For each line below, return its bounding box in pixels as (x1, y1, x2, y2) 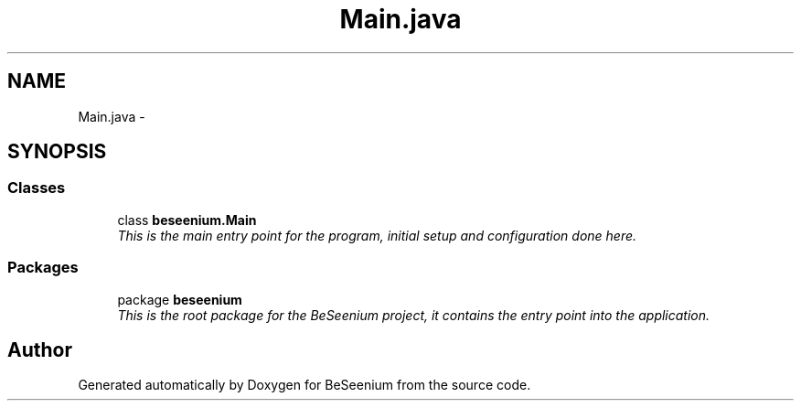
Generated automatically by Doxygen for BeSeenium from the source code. (78, 377, 531, 393)
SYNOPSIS (7, 140, 107, 164)
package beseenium (117, 291, 242, 307)
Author (7, 338, 72, 361)
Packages (7, 258, 79, 277)
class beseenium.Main (117, 211, 257, 228)
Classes (7, 178, 66, 198)
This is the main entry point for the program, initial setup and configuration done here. (117, 227, 637, 243)
